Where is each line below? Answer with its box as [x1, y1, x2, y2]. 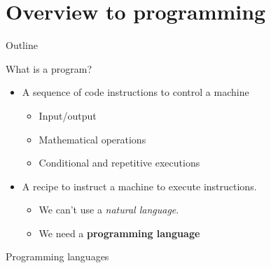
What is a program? [6, 61, 92, 76]
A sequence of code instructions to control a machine [22, 85, 249, 99]
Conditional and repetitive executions [39, 155, 200, 170]
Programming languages [6, 249, 109, 264]
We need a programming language [39, 225, 200, 240]
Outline [6, 38, 38, 52]
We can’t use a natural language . [39, 202, 179, 217]
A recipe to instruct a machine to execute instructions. [22, 178, 257, 193]
